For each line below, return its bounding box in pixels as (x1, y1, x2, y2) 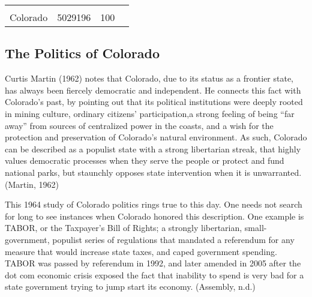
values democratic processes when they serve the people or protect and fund (5, 154, 284, 167)
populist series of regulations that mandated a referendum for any (52, 233, 295, 245)
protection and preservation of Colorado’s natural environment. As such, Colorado (5, 131, 307, 143)
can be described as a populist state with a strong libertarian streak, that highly (5, 142, 301, 155)
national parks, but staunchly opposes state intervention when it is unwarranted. (5, 166, 302, 178)
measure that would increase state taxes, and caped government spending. (5, 245, 277, 257)
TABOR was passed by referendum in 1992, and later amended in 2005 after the (5, 257, 301, 269)
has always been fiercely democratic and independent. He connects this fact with (5, 83, 301, 96)
